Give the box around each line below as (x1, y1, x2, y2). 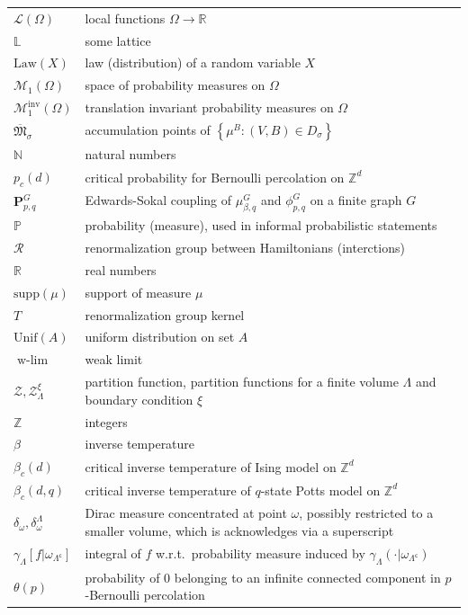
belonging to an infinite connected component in (174, 567, 441, 586)
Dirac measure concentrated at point (85, 504, 287, 522)
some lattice (85, 31, 151, 49)
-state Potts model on (260, 480, 381, 499)
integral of (85, 543, 141, 562)
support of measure (85, 282, 192, 301)
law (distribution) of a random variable (85, 53, 301, 72)
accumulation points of (85, 120, 211, 138)
